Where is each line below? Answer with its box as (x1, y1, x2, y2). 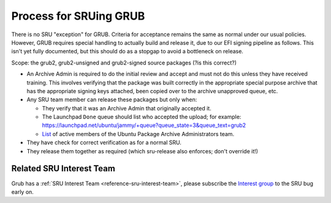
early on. (11, 188, 34, 196)
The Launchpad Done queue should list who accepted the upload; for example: (42, 113, 242, 121)
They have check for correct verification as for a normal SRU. (26, 139, 182, 147)
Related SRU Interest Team (11, 163, 116, 174)
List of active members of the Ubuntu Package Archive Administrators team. (42, 130, 235, 137)
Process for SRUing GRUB (11, 9, 145, 23)
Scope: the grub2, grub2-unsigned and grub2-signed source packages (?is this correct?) (11, 59, 237, 66)
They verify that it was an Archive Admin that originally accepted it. (42, 104, 211, 112)
